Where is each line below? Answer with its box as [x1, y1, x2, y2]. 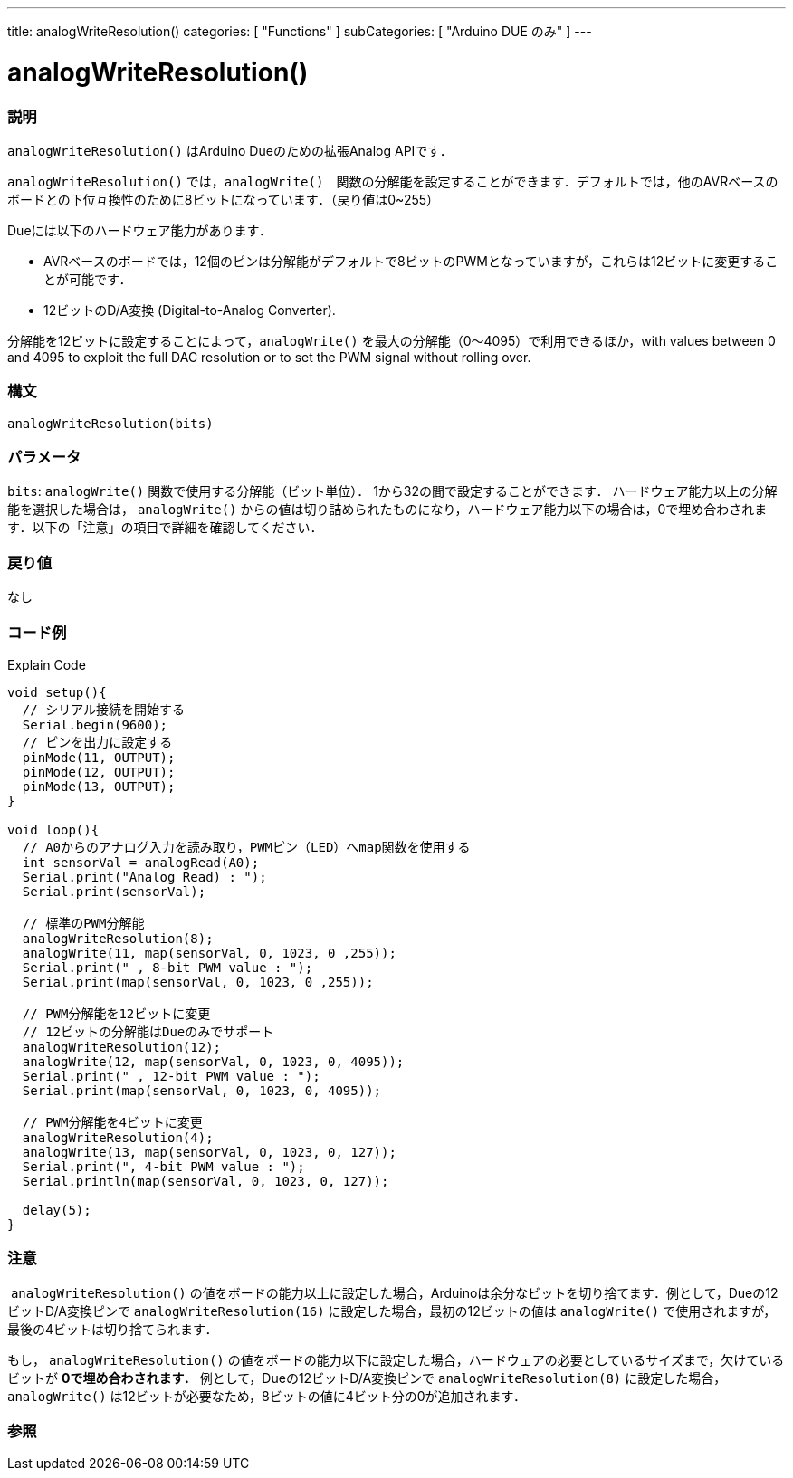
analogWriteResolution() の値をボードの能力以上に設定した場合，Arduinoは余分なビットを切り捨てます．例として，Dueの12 [10, 1284, 779, 1301]
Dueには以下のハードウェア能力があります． [7, 222, 272, 238]
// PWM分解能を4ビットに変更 [22, 1114, 203, 1130]
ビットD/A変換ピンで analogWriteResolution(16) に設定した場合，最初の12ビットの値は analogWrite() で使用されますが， [7, 1302, 777, 1319]
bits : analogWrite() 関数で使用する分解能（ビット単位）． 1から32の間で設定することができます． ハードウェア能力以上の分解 [7, 483, 778, 500]
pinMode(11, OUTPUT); [22, 749, 176, 765]
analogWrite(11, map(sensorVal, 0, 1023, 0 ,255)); [22, 945, 396, 960]
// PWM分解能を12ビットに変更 [22, 1006, 211, 1021]
